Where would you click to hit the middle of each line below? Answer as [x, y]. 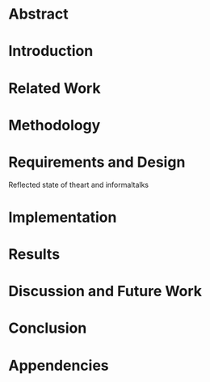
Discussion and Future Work [105, 291]
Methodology [55, 125]
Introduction [51, 51]
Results [34, 255]
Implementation [63, 217]
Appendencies [59, 365]
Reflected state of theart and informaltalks [79, 185]
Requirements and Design [97, 162]
